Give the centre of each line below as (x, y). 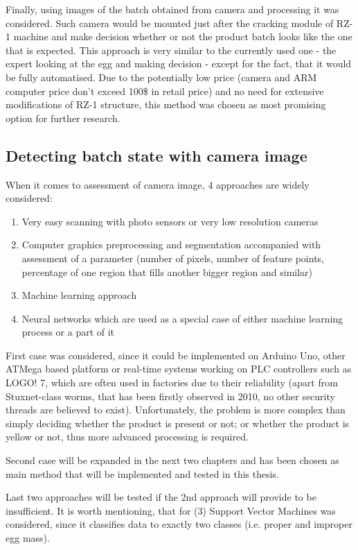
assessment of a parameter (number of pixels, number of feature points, (173, 258)
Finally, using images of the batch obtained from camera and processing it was (172, 9)
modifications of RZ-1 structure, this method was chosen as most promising (166, 104)
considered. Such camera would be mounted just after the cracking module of (170, 23)
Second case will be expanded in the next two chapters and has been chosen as (172, 460)
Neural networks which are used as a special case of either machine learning (182, 318)
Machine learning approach (79, 295)
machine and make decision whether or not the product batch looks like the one (183, 36)
